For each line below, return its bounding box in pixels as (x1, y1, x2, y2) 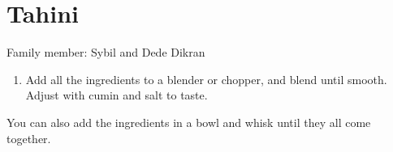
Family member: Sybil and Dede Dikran (6, 44, 205, 61)
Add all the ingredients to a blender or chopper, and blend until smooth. (25, 70, 387, 87)
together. (6, 129, 51, 146)
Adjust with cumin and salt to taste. (25, 87, 208, 103)
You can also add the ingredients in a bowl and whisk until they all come (6, 113, 371, 130)
